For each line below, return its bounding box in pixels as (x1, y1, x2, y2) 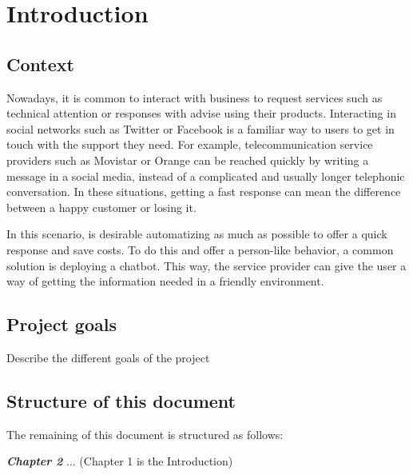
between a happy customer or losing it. (6, 198, 197, 215)
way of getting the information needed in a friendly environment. (6, 273, 324, 289)
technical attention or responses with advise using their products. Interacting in (6, 105, 396, 122)
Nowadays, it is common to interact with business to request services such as (6, 89, 383, 106)
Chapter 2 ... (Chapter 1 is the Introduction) (6, 453, 233, 469)
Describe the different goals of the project (6, 349, 210, 365)
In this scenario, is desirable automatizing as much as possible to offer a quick (6, 226, 387, 242)
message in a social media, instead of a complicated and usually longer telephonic (6, 167, 405, 184)
